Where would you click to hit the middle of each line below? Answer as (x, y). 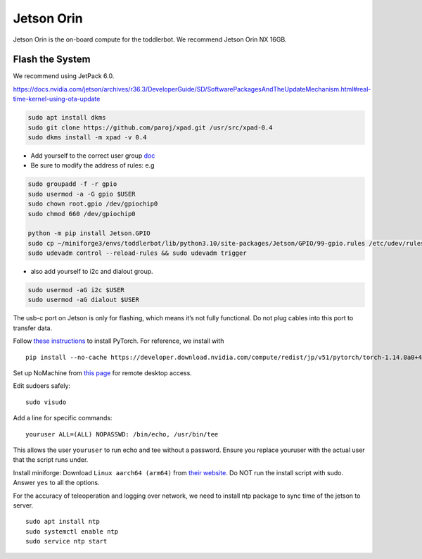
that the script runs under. (51, 460)
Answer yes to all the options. (56, 483)
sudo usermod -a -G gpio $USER (82, 194)
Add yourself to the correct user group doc (93, 156)
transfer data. (33, 328)
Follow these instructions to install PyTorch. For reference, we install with (119, 341)
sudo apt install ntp (63, 522)
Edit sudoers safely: (41, 386)
